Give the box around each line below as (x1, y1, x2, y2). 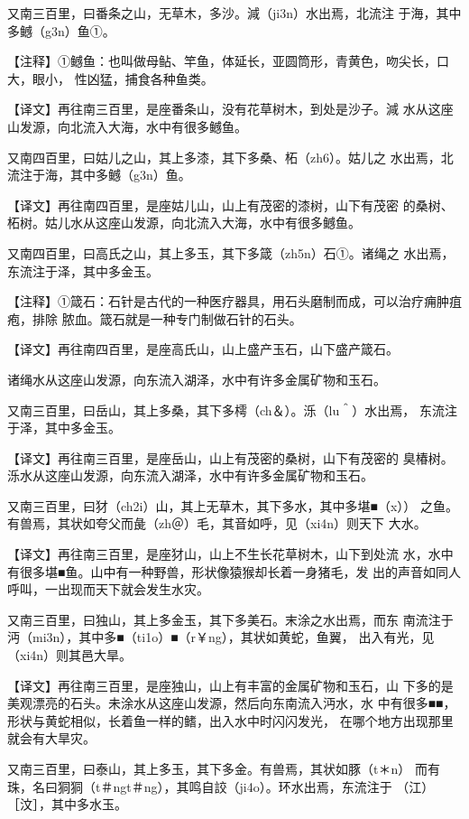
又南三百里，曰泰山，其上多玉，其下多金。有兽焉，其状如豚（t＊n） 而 (7, 759, 428, 777)
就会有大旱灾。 (7, 729, 96, 748)
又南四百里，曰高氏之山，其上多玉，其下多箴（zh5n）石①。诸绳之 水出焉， (7, 243, 455, 262)
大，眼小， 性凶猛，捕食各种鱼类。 (7, 69, 214, 88)
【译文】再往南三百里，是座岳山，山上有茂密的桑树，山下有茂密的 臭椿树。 (7, 448, 454, 467)
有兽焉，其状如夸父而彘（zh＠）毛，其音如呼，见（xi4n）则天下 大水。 (7, 514, 427, 533)
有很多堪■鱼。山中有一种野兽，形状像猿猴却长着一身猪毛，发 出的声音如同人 (7, 562, 462, 581)
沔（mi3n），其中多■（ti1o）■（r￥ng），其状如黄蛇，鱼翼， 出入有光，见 (7, 628, 435, 647)
